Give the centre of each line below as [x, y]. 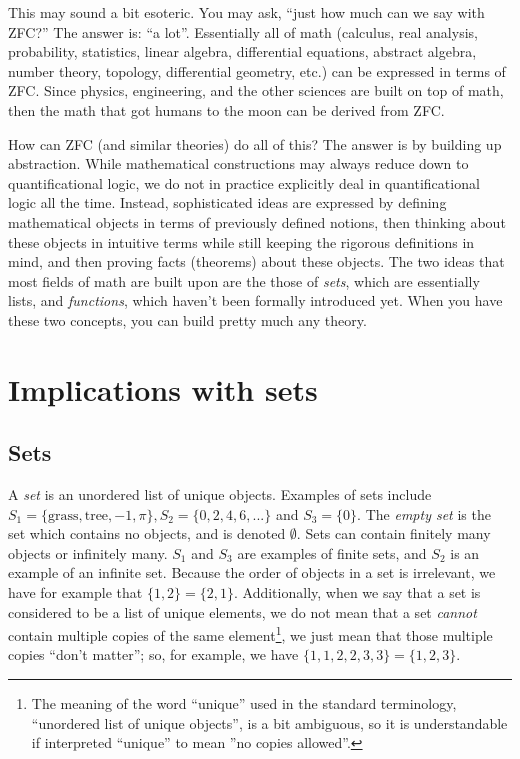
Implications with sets [163, 388]
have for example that [75, 592]
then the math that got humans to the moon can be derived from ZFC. [226, 109]
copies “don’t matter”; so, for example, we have [153, 654]
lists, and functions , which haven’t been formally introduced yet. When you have [255, 300]
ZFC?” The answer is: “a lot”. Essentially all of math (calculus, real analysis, [243, 31]
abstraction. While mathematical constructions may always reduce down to [238, 163]
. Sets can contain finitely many [393, 533]
